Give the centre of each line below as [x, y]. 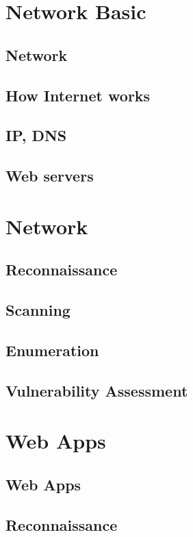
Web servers [50, 176]
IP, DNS [36, 135]
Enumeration [52, 350]
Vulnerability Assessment [97, 390]
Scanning [38, 310]
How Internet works [78, 95]
